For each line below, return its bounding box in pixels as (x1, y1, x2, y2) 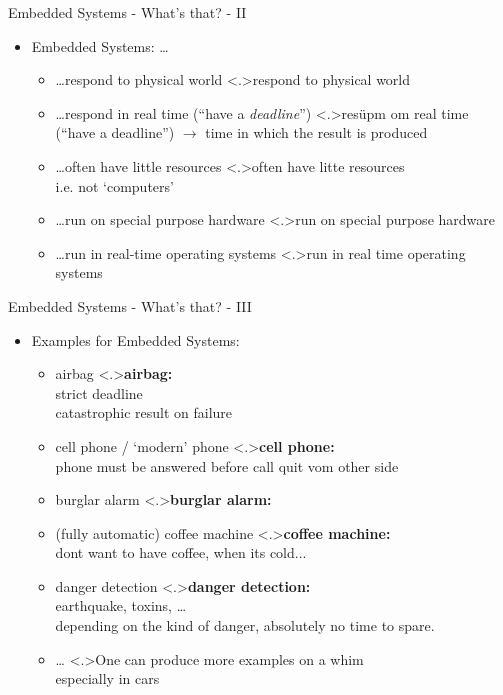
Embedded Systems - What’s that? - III (8, 295, 252, 316)
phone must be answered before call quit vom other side (55, 455, 399, 476)
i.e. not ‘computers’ (55, 175, 174, 196)
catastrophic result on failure (55, 402, 233, 423)
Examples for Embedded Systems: (31, 329, 240, 350)
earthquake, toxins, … (55, 595, 187, 616)
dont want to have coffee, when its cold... (55, 542, 307, 563)
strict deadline (55, 382, 143, 403)
